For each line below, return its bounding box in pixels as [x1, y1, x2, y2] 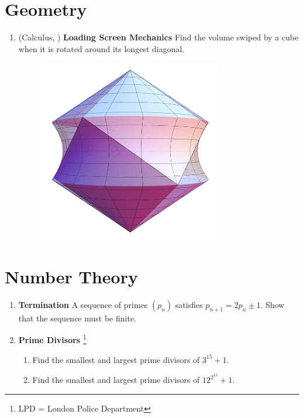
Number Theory [5, 264, 138, 288]
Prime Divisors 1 [18, 332, 87, 345]
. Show [260, 298, 285, 310]
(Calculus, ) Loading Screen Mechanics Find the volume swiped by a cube [18, 31, 299, 43]
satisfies [175, 298, 203, 310]
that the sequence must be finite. [18, 311, 136, 324]
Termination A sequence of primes [18, 298, 148, 310]
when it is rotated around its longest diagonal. [18, 42, 185, 54]
